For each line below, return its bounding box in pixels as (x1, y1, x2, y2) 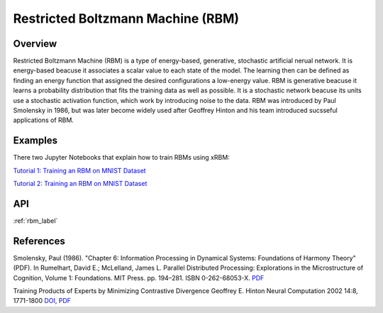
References (13, 235, 65, 247)
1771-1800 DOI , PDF (13, 297, 71, 305)
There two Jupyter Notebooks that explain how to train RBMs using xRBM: (13, 153, 230, 162)
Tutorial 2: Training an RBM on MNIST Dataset (13, 180, 148, 188)
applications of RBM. (13, 116, 74, 124)
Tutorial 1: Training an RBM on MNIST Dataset (13, 166, 146, 175)
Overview (13, 38, 57, 50)
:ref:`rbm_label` (13, 216, 58, 225)
